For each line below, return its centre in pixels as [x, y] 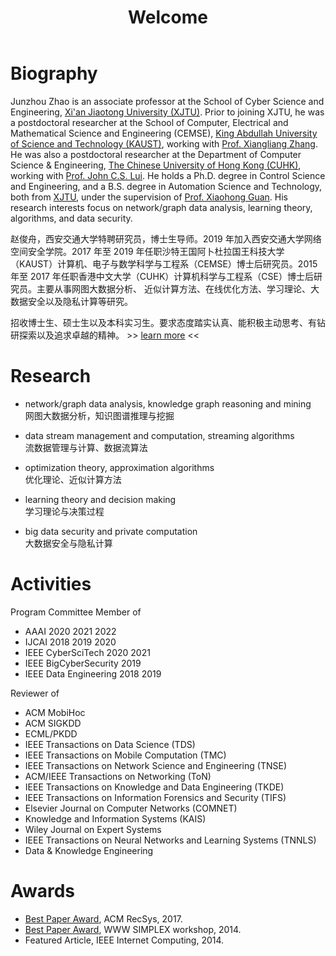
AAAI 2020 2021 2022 [70, 631]
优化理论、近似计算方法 [73, 479]
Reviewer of [35, 693]
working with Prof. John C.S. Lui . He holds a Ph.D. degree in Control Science [168, 175]
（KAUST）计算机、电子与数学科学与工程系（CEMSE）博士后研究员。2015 [164, 263]
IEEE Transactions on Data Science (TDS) [110, 744]
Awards [43, 891]
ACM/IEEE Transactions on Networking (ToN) [118, 776]
